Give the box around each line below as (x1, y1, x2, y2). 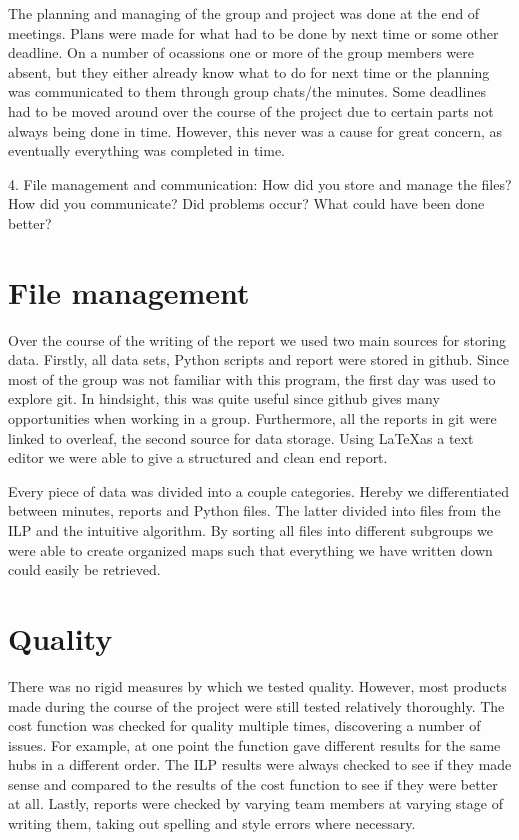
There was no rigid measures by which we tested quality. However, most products (8, 675, 507, 696)
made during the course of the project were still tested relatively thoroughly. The (8, 695, 505, 716)
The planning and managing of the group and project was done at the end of (8, 3, 480, 23)
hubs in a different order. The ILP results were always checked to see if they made (8, 754, 512, 775)
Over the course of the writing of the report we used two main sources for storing (8, 329, 507, 350)
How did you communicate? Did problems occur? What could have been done (8, 193, 485, 214)
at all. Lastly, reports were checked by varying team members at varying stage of (8, 793, 503, 814)
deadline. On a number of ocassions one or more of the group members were (8, 42, 475, 63)
